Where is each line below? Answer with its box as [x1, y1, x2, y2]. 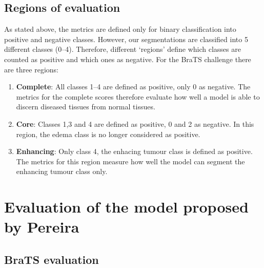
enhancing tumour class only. [16, 166, 108, 177]
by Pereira [4, 216, 79, 237]
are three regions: [4, 64, 58, 74]
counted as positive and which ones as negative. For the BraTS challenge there [4, 53, 251, 64]
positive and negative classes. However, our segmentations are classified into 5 [4, 33, 248, 44]
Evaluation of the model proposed [4, 196, 249, 217]
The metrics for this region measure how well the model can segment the [16, 156, 245, 166]
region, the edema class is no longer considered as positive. [16, 128, 200, 139]
